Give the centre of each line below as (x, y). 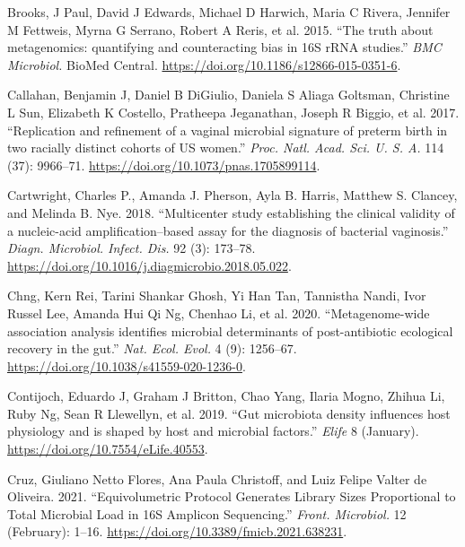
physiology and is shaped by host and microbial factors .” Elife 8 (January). (213, 431)
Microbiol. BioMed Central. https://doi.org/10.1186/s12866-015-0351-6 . (204, 64)
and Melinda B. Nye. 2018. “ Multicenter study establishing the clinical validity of (231, 212)
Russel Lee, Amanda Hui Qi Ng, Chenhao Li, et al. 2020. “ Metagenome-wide (219, 313)
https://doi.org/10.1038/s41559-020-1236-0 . (127, 365)
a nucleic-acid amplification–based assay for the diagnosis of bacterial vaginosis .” (228, 230)
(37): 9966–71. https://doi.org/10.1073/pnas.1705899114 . (164, 165)
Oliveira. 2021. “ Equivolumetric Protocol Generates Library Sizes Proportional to (232, 496)
